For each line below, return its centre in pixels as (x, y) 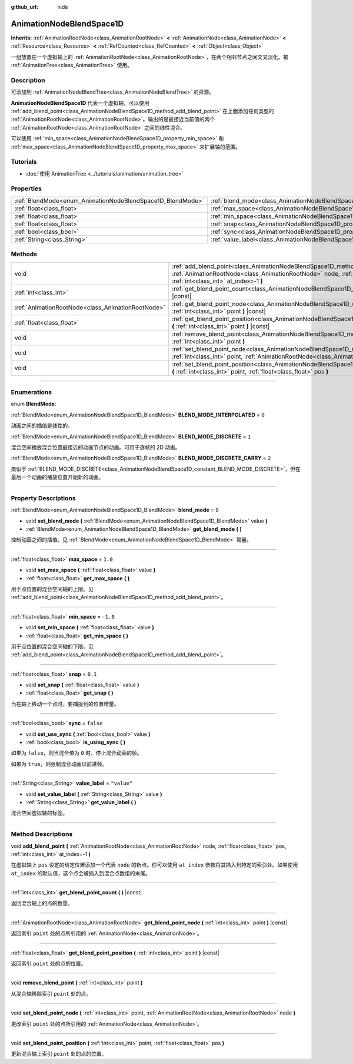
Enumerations (31, 392)
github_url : (24, 7)
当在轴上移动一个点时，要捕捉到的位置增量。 (65, 703)
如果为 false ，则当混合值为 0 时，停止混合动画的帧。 (76, 753)
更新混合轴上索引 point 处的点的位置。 (59, 1054)
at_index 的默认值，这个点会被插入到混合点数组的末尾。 (81, 873)
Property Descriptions (43, 498)
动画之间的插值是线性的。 (42, 426)
